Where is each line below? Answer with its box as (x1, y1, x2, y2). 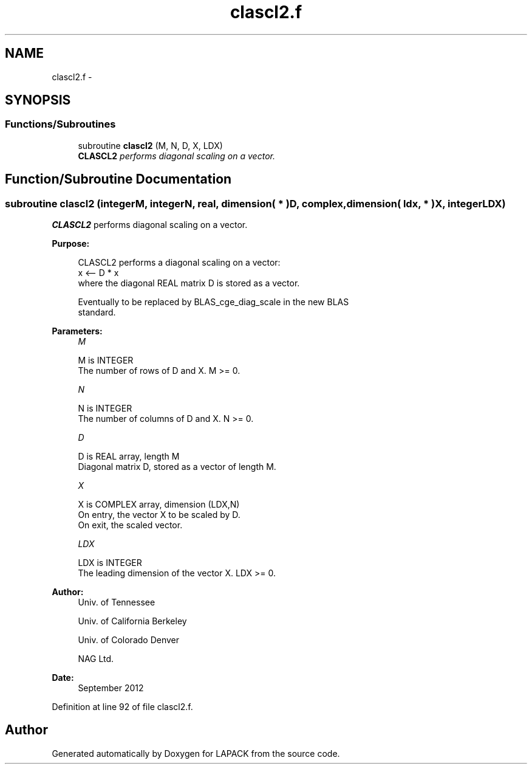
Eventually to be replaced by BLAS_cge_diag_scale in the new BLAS (78, 297, 349, 308)
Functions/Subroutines (5, 118, 116, 131)
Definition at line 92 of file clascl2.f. (52, 702, 193, 712)
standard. (78, 307, 116, 318)
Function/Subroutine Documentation (5, 171, 232, 187)
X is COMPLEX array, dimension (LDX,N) (78, 499, 240, 510)
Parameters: (52, 326, 103, 337)
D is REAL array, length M (78, 451, 180, 462)
